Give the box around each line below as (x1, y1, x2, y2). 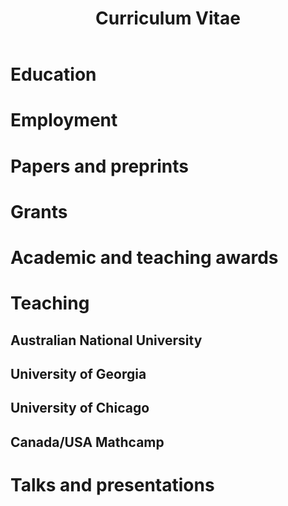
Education (10, 63, 97, 86)
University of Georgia (10, 365, 147, 382)
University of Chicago (10, 400, 150, 417)
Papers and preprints (10, 155, 190, 177)
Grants (10, 200, 68, 223)
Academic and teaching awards (10, 246, 279, 269)
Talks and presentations (10, 473, 215, 496)
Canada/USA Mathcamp (10, 433, 165, 451)
